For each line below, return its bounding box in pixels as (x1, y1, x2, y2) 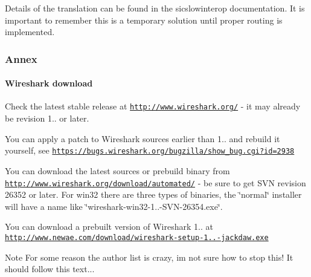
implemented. (5, 25, 55, 38)
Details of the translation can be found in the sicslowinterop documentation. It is (5, 2, 305, 14)
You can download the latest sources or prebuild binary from (5, 164, 230, 177)
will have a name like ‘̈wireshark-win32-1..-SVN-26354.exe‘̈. (5, 200, 223, 212)
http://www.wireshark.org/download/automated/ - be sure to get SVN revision (5, 176, 306, 189)
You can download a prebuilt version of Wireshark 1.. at (5, 220, 213, 233)
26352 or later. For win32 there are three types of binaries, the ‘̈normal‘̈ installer (5, 188, 302, 201)
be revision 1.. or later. (5, 112, 89, 125)
